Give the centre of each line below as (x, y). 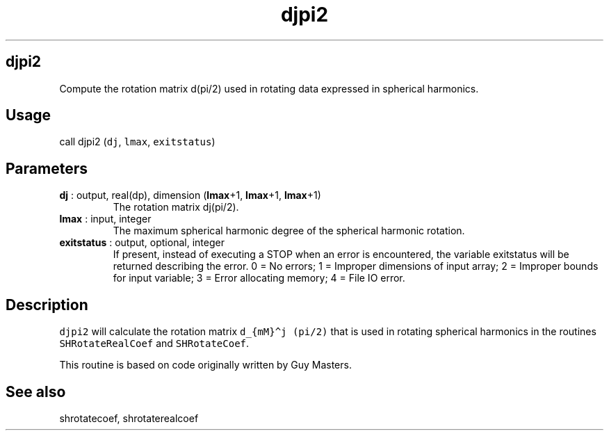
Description (47, 305)
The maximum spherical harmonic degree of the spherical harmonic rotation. (289, 231)
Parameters (47, 168)
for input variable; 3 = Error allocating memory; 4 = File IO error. (259, 278)
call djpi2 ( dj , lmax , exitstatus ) (137, 142)
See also (36, 391)
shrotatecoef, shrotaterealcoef (129, 418)
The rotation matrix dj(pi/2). (176, 207)
